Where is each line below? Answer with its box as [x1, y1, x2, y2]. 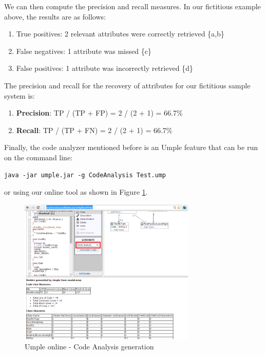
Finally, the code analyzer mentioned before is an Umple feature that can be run [4, 142, 258, 153]
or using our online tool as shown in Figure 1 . [4, 186, 148, 197]
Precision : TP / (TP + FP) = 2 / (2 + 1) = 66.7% [16, 107, 183, 118]
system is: [4, 90, 35, 101]
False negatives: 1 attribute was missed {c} [16, 45, 152, 56]
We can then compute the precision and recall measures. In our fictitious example [4, 1, 261, 11]
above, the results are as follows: [4, 11, 106, 22]
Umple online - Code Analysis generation [25, 341, 154, 352]
